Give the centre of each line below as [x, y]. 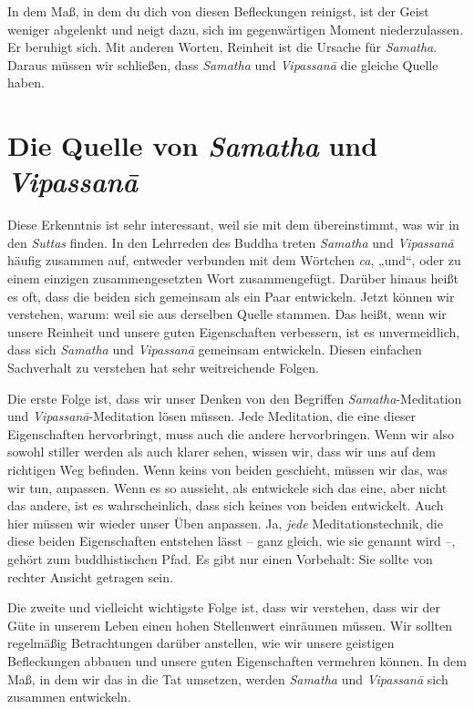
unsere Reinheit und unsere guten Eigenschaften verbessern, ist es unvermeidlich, [234, 331]
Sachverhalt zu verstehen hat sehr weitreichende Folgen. [163, 368]
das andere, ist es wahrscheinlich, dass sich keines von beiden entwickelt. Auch [226, 505]
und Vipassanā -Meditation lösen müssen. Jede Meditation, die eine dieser [212, 416]
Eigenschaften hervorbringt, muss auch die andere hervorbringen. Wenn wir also [231, 433]
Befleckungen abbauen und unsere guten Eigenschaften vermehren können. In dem [237, 660]
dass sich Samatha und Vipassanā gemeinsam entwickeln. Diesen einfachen [215, 349]
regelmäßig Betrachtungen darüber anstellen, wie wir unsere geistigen [201, 643]
